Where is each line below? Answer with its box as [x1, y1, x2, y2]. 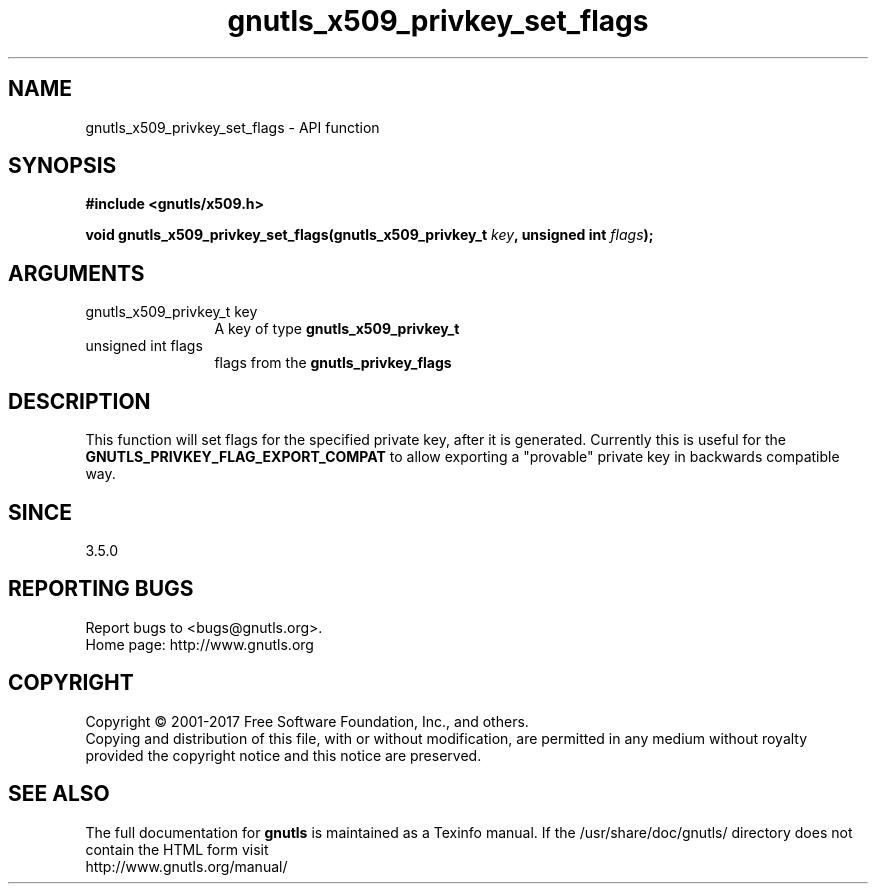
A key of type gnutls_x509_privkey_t [214, 320, 460, 338]
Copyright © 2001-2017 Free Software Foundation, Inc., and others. [85, 712, 529, 730]
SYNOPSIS [8, 153, 117, 179]
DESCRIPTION [8, 388, 151, 414]
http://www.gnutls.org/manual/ [85, 857, 288, 875]
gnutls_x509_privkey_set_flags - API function [85, 118, 380, 136]
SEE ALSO [8, 781, 110, 807]
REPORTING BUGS [8, 576, 194, 602]
